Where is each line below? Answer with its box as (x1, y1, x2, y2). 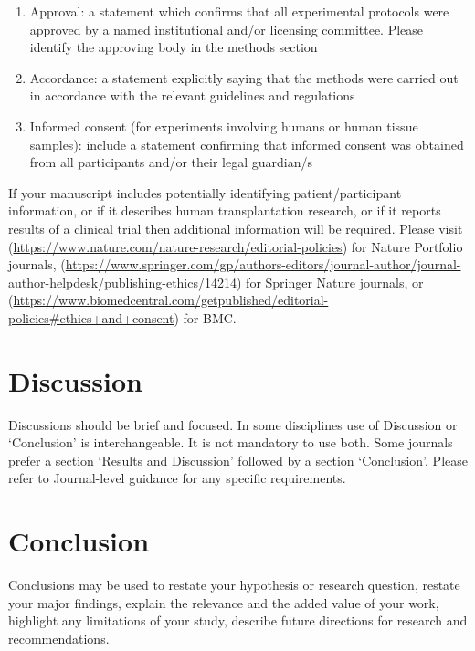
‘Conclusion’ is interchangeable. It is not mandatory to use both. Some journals (8, 433, 453, 452)
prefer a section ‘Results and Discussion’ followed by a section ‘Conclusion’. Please (8, 450, 468, 469)
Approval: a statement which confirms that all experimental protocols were (29, 2, 449, 20)
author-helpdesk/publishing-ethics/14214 (8, 272, 237, 291)
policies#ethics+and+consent (8, 308, 174, 327)
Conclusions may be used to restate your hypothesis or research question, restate (8, 575, 460, 594)
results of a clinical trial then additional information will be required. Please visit (8, 218, 463, 237)
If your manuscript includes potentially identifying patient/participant (8, 183, 402, 202)
